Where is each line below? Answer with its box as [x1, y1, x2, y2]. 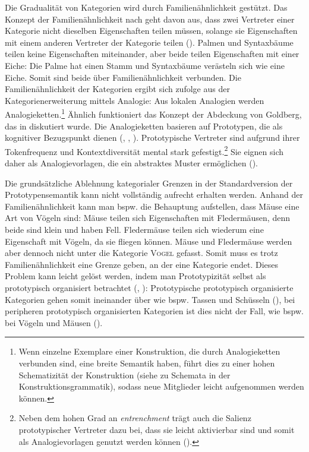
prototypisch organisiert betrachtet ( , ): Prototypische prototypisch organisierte [5, 281, 294, 293]
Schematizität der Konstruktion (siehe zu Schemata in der [18, 368, 231, 381]
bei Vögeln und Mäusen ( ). [5, 316, 103, 328]
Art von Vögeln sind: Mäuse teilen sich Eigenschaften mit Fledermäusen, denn [5, 211, 290, 224]
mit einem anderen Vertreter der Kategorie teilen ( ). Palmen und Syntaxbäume [5, 36, 294, 48]
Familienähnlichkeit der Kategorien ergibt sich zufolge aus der [5, 83, 230, 95]
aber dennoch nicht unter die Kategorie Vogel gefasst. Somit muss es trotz [5, 246, 278, 259]
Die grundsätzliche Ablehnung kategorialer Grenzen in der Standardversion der [5, 176, 293, 189]
